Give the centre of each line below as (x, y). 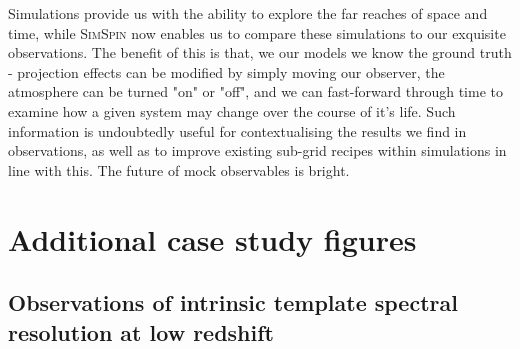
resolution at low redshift (141, 331)
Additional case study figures (212, 238)
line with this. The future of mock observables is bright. (179, 169)
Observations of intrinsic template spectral (233, 302)
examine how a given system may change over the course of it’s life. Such (232, 110)
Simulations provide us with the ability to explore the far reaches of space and (248, 13)
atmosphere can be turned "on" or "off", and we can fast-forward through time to (255, 91)
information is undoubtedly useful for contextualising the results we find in (237, 130)
